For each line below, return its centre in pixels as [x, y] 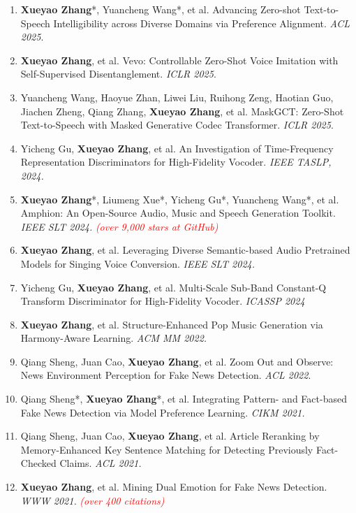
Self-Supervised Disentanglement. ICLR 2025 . [118, 74]
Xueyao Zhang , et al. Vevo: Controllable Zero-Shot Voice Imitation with [179, 60]
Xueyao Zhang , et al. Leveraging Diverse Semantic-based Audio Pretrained [185, 250]
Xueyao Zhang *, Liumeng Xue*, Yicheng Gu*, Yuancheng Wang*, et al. [180, 199]
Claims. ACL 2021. [101, 463]
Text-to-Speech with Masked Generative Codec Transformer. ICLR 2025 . [177, 125]
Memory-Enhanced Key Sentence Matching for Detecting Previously [167, 449]
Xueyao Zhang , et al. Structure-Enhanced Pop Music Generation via [172, 324]
